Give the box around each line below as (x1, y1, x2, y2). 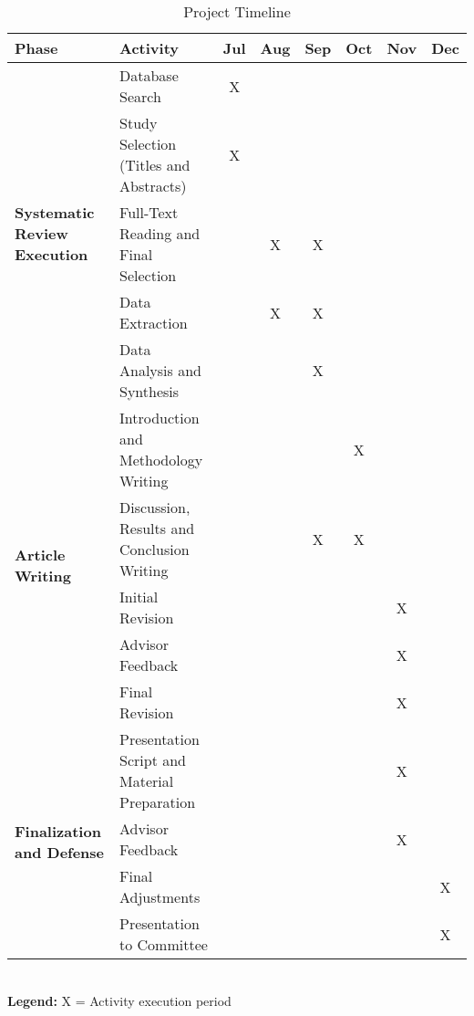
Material (119, 770, 174, 791)
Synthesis (119, 381, 180, 402)
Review (15, 223, 68, 244)
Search (119, 86, 161, 107)
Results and (119, 518, 195, 539)
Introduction (119, 407, 200, 428)
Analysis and (119, 360, 201, 381)
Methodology (119, 449, 203, 470)
